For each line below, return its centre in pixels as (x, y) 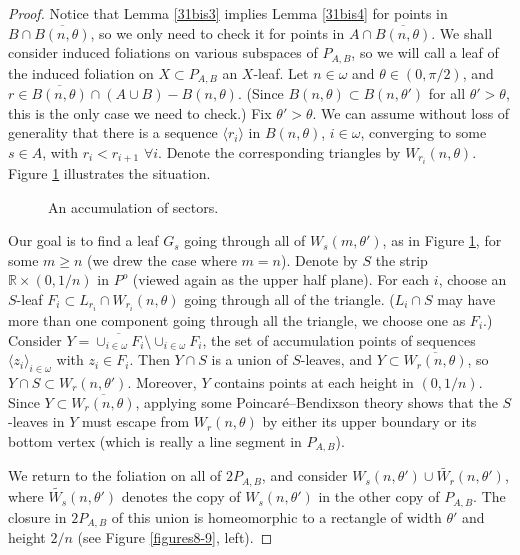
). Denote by (319, 259)
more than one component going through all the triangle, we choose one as (237, 320)
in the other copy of (379, 496)
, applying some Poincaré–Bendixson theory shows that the (316, 401)
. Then (149, 359)
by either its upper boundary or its (369, 421)
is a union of (249, 359)
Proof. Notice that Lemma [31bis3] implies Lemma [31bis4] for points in (228, 13)
